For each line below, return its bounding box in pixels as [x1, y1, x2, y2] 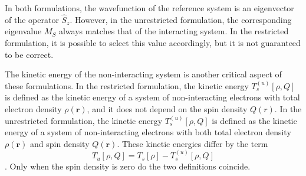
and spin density [30, 137, 90, 149]
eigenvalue [5, 25, 42, 37]
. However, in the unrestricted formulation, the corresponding [70, 13, 292, 25]
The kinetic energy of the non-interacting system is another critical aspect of [5, 68, 282, 80]
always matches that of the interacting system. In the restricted [58, 25, 289, 37]
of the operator [5, 13, 59, 25]
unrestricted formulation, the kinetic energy [5, 114, 163, 126]
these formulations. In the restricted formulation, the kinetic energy [5, 79, 249, 92]
